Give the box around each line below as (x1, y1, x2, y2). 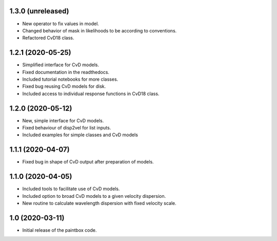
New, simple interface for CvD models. (22, 117, 104, 123)
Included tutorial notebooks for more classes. (22, 76, 118, 82)
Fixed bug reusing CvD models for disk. (22, 83, 106, 89)
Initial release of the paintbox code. (22, 227, 97, 233)
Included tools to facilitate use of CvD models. (22, 186, 120, 192)
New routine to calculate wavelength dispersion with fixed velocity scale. (22, 200, 176, 207)
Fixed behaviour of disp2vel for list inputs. (22, 125, 111, 131)
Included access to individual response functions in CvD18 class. (22, 90, 160, 97)
